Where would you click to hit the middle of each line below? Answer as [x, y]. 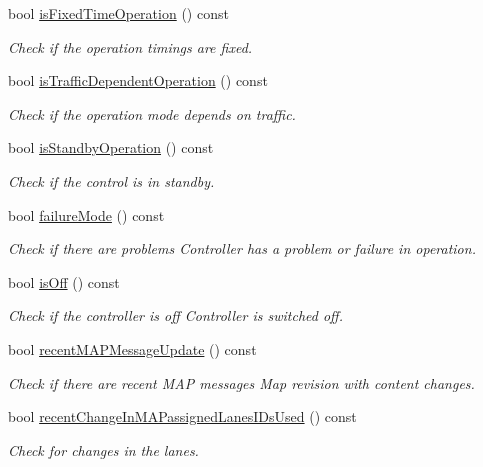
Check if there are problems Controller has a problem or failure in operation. [242, 248]
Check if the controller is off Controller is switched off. [175, 315]
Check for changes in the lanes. [103, 449]
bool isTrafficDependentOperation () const [138, 80]
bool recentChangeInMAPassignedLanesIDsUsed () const [182, 416]
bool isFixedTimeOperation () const [118, 13]
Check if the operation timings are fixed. [130, 46]
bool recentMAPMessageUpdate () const [132, 348]
